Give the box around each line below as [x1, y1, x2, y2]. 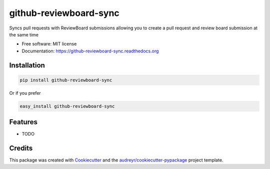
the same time [9, 31, 38, 37]
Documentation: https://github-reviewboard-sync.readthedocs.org [21, 48, 159, 54]
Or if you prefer [9, 90, 41, 96]
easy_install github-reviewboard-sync [19, 103, 115, 109]
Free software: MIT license [21, 41, 77, 47]
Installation [9, 61, 45, 69]
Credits [9, 144, 33, 152]
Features [9, 118, 37, 127]
